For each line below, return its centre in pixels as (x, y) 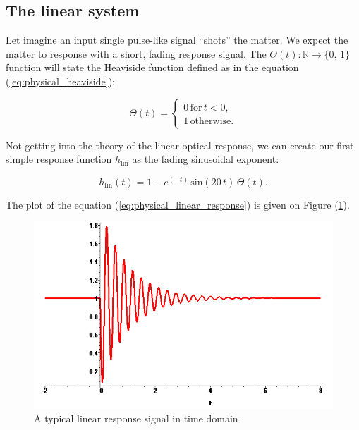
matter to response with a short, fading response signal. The (136, 53)
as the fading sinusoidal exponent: (206, 159)
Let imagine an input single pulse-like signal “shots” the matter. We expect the (177, 40)
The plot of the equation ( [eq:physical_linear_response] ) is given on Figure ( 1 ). (178, 204)
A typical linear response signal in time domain (136, 418)
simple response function (59, 159)
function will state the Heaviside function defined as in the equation (152, 67)
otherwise (211, 121)
